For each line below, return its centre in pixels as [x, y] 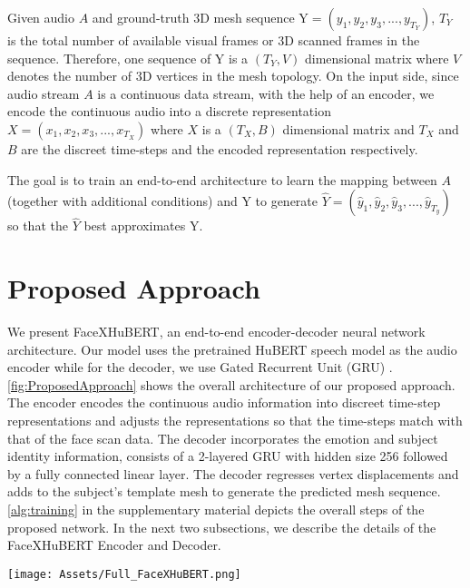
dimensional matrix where [377, 58]
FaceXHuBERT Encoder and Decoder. [114, 545]
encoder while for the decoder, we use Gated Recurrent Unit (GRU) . [200, 367]
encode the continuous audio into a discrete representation [169, 111]
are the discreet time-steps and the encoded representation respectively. [220, 148]
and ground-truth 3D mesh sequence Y [200, 17]
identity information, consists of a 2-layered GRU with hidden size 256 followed [228, 456]
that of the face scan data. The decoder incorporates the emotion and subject [223, 438]
